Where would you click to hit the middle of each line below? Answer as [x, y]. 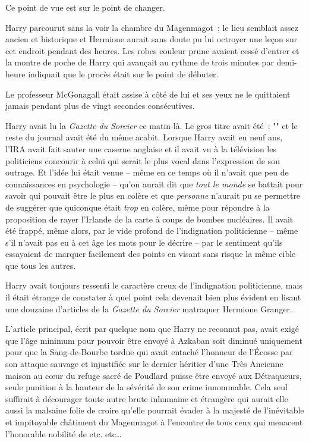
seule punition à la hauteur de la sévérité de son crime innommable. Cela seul [146, 387]
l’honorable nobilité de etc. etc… [64, 433]
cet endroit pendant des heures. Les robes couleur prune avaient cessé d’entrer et [152, 50]
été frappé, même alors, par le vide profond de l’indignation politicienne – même [152, 231]
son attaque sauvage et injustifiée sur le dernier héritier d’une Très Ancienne [144, 364]
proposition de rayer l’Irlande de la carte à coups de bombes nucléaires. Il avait [149, 219]
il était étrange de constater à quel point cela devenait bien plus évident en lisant [153, 297]
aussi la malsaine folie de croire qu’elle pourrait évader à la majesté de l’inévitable [155, 410]
